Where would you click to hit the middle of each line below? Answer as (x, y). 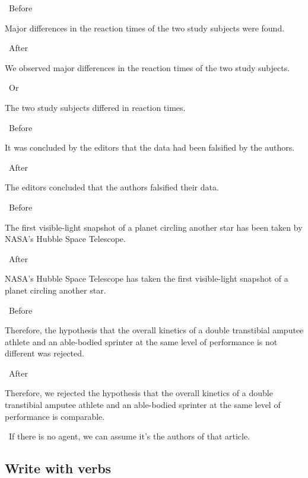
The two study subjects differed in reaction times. (95, 107)
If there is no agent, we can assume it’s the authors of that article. (129, 436)
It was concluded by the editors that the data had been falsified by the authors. (150, 147)
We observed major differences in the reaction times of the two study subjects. (147, 67)
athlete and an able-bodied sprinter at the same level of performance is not (141, 341)
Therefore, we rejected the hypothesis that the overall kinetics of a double (139, 393)
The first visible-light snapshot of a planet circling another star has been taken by (154, 227)
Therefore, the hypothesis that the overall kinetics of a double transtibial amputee (154, 330)
